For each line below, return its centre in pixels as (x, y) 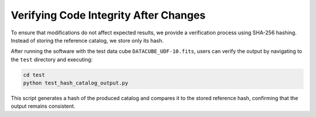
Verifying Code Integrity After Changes (108, 15)
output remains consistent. (43, 106)
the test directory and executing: (52, 59)
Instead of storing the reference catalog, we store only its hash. (87, 40)
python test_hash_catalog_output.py (76, 83)
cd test (34, 75)
